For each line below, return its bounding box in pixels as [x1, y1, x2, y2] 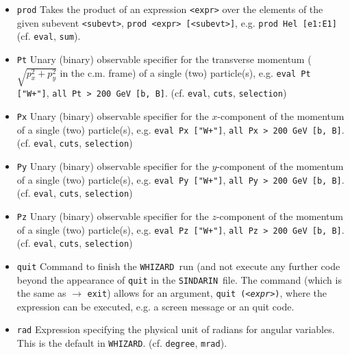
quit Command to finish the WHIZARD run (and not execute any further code [16, 258, 340, 273]
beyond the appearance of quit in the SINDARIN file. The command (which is [16, 272, 342, 286]
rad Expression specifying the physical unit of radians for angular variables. [16, 322, 335, 336]
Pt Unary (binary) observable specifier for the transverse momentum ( [16, 51, 312, 66]
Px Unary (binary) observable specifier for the [16, 109, 209, 123]
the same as [16, 286, 66, 300]
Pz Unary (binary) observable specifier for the [16, 208, 209, 223]
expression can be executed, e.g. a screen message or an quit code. [16, 299, 295, 313]
